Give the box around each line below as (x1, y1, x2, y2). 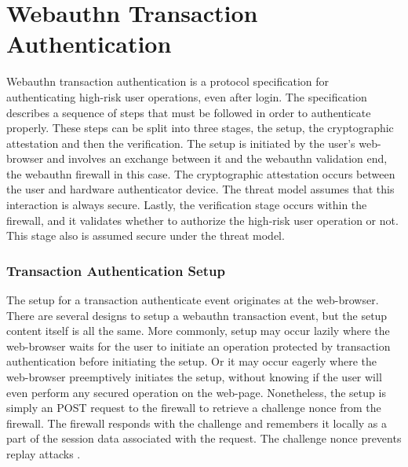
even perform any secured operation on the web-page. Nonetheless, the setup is (6, 384, 386, 400)
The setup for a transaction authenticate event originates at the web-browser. (6, 292, 379, 308)
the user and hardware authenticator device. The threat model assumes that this (6, 181, 395, 197)
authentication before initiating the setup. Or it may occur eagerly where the (6, 353, 377, 370)
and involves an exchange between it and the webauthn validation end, (46, 150, 388, 167)
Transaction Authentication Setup (6, 260, 225, 280)
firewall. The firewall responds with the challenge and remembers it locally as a (6, 414, 388, 431)
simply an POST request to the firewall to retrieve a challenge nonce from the (6, 399, 381, 416)
